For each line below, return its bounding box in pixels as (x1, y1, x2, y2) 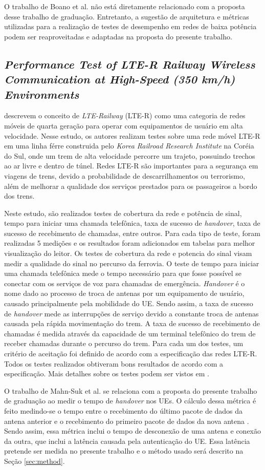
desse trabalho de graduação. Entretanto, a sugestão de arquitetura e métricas (4, 11, 249, 22)
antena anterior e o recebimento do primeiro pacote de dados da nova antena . (4, 415, 249, 426)
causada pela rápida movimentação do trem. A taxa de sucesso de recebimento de (4, 318, 260, 329)
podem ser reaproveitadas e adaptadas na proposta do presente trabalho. (4, 31, 232, 41)
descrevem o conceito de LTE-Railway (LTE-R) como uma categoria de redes (4, 110, 246, 121)
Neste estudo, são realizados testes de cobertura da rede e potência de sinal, (4, 207, 242, 218)
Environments (4, 86, 79, 102)
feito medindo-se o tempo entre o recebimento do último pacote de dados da (4, 405, 243, 416)
